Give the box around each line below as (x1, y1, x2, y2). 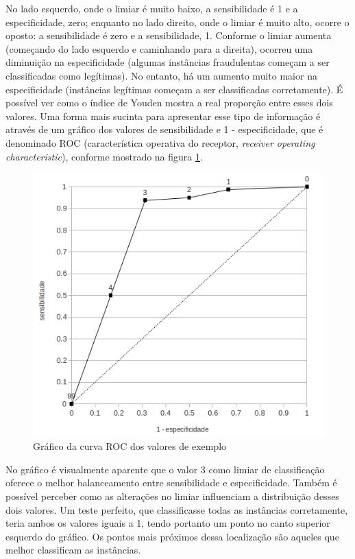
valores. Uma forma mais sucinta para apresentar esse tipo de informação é (5, 108, 321, 123)
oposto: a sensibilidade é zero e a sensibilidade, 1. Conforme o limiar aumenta (5, 28, 332, 43)
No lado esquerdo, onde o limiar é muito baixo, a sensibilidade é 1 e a (5, 1, 298, 15)
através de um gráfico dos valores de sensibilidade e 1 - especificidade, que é (5, 122, 323, 136)
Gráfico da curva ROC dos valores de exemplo (33, 439, 227, 453)
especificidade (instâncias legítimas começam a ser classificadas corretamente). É (5, 82, 343, 96)
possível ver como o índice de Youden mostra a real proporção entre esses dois (5, 95, 333, 110)
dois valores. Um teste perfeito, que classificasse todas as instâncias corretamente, (5, 502, 348, 516)
